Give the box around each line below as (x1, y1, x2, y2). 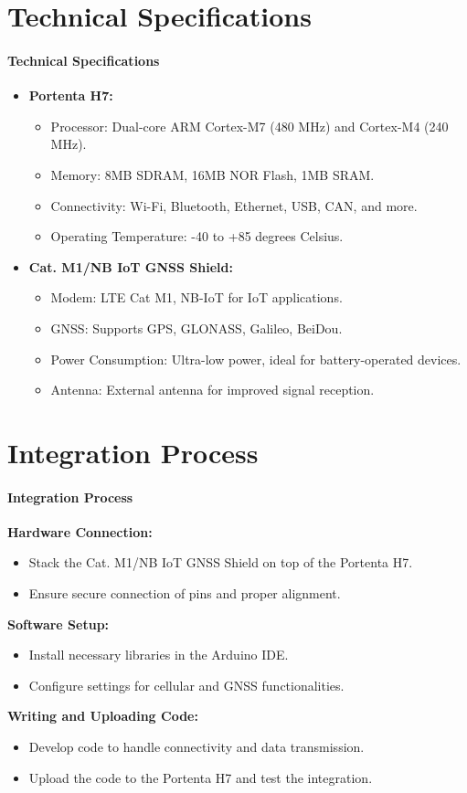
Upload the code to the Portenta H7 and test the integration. (28, 767, 373, 787)
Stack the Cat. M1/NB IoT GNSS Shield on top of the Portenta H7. (28, 553, 413, 572)
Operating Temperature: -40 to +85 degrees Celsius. (50, 227, 344, 246)
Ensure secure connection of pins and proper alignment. (28, 584, 341, 603)
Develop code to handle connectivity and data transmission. (28, 737, 365, 756)
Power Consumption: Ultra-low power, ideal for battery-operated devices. (50, 349, 462, 368)
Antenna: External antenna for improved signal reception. (50, 380, 375, 399)
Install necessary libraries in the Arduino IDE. (28, 645, 289, 664)
